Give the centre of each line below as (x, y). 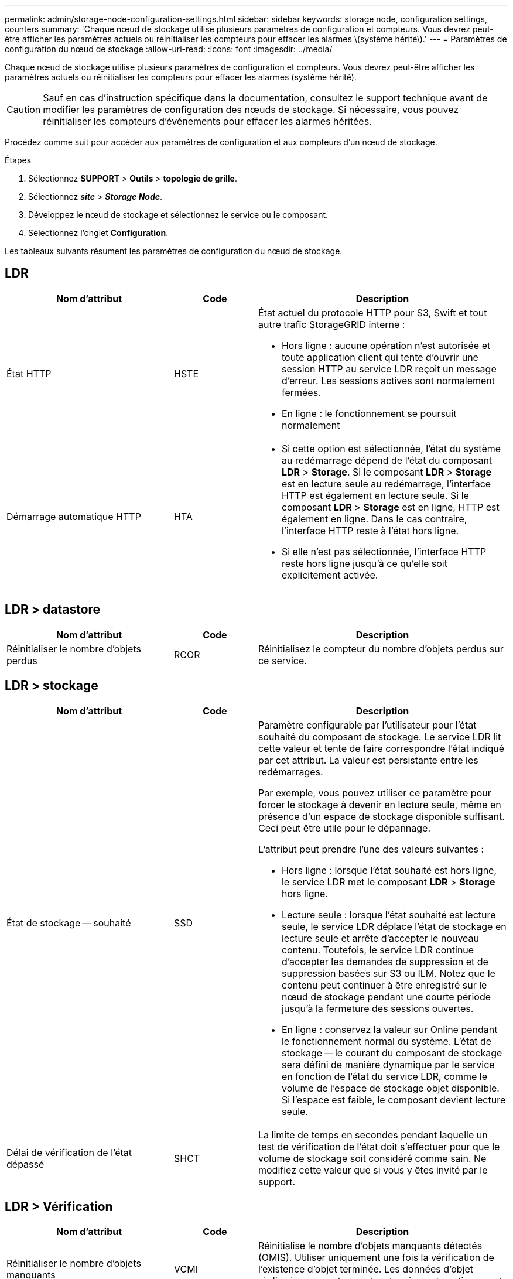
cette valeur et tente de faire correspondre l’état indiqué (381, 748)
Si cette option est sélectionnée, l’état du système (391, 448)
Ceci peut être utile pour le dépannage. (344, 828)
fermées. (301, 392)
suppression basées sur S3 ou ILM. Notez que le (388, 973)
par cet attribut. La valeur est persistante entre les (368, 760)
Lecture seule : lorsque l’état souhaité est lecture (389, 914)
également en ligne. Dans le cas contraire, (374, 519)
